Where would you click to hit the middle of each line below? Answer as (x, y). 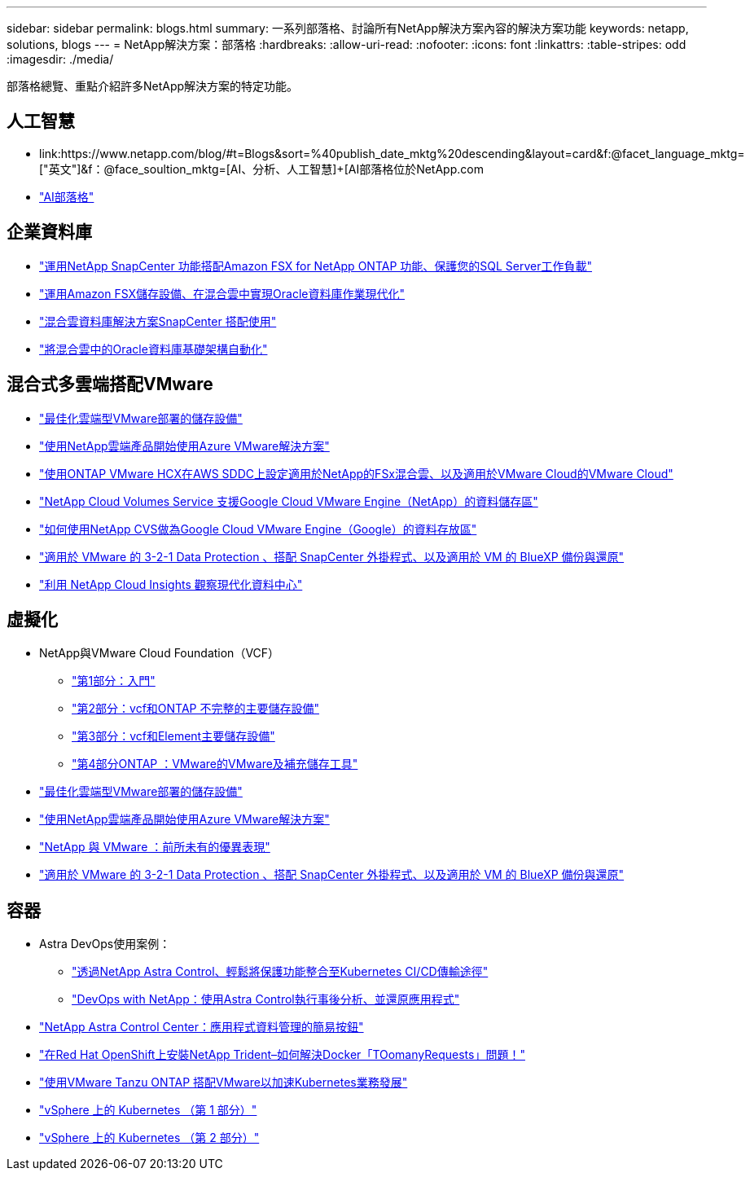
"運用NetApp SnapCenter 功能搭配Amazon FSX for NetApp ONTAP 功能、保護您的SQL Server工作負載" (316, 266)
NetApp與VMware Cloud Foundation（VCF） (160, 653)
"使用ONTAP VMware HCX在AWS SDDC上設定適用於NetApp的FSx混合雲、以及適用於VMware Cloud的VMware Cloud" (356, 473)
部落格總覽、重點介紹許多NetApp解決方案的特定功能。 (153, 86)
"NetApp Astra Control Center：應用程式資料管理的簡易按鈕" (202, 1027)
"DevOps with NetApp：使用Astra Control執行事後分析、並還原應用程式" (266, 999)
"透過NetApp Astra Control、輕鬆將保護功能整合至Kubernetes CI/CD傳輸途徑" (280, 972)
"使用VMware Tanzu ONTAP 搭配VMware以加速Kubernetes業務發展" (224, 1083)
